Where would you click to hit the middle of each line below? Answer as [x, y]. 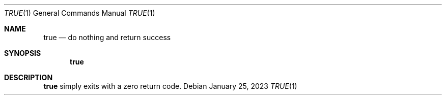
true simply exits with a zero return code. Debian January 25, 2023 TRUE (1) [170, 86]
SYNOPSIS [23, 53]
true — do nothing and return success [107, 37]
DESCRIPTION [29, 77]
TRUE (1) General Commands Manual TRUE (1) [80, 13]
